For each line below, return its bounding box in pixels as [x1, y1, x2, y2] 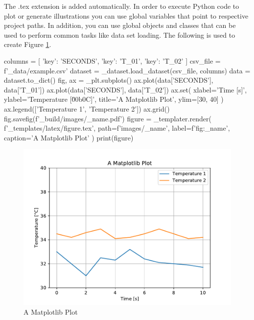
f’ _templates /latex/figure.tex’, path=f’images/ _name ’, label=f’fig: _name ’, [4, 123, 230, 133]
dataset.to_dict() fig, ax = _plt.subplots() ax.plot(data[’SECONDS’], [4, 75, 213, 85]
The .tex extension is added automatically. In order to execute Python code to [4, 1, 239, 11]
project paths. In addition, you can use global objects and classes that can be [4, 20, 236, 30]
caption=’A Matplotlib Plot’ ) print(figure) [4, 132, 134, 142]
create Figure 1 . [4, 39, 51, 49]
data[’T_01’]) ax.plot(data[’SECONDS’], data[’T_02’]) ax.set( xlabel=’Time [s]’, [4, 84, 247, 94]
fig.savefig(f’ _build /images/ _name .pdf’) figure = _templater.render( [4, 113, 211, 123]
